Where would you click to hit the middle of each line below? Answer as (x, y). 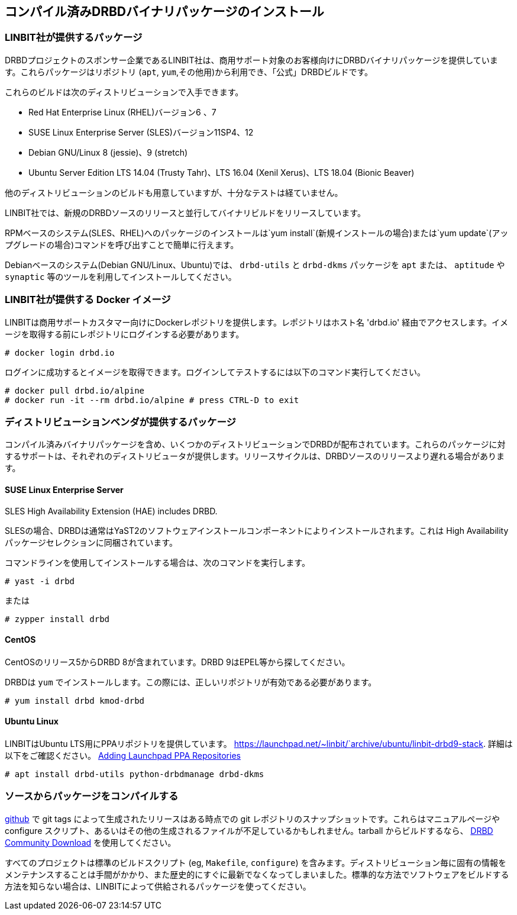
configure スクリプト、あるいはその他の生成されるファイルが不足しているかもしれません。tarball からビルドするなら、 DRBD (249, 830)
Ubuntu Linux (32, 721)
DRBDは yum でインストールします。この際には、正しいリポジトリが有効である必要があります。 (191, 682)
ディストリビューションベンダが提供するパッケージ (120, 422)
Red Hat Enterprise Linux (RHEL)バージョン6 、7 (122, 112)
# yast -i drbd (40, 581)
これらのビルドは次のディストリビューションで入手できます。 (124, 92)
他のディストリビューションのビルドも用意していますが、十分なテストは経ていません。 (174, 192)
